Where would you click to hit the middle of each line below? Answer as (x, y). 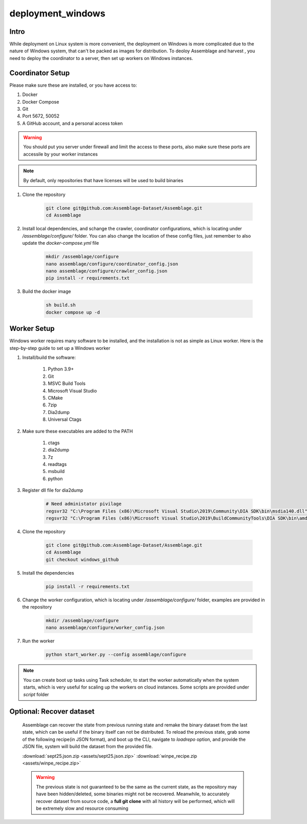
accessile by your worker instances (61, 154)
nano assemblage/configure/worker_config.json (105, 628)
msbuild (56, 472)
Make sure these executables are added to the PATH (78, 431)
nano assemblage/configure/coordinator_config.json (112, 264)
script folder (36, 694)
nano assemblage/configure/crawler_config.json (106, 271)
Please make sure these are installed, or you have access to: (73, 85)
